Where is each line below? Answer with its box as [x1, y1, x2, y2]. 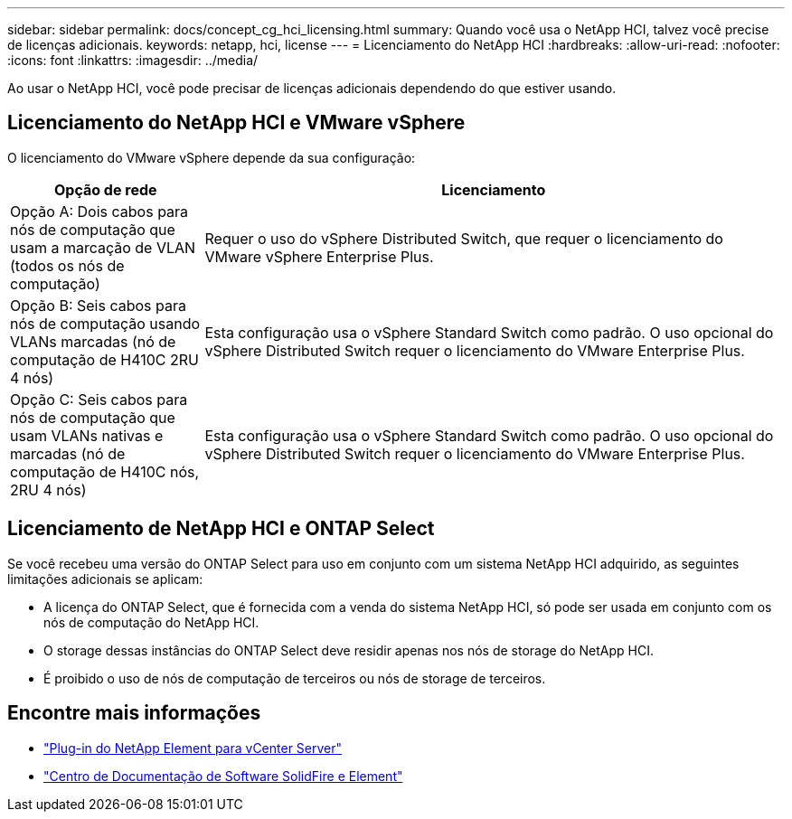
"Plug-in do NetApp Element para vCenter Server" [43, 739, 343, 756]
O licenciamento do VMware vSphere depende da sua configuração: [7, 149, 416, 165]
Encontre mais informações [7, 701, 261, 725]
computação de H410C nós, [10, 462, 200, 481]
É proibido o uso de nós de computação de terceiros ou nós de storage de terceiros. [43, 670, 546, 686]
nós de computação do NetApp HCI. [43, 614, 259, 630]
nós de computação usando [10, 314, 201, 333]
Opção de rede [53, 180, 157, 199]
